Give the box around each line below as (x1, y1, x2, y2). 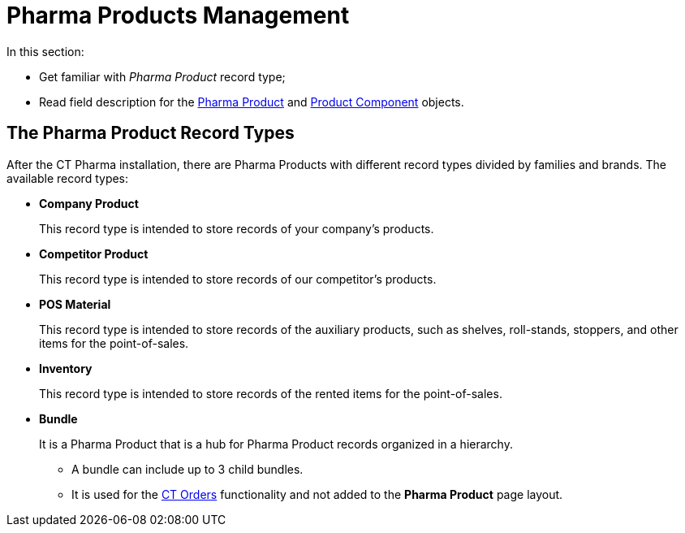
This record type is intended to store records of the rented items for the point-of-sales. (39, 386, 502, 401)
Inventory (39, 361, 93, 375)
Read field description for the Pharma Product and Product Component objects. (39, 94, 464, 109)
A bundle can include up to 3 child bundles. (71, 461, 304, 476)
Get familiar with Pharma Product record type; (39, 69, 286, 84)
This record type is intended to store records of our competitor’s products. (39, 271, 437, 286)
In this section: (6, 44, 84, 58)
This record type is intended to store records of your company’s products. (39, 221, 434, 236)
